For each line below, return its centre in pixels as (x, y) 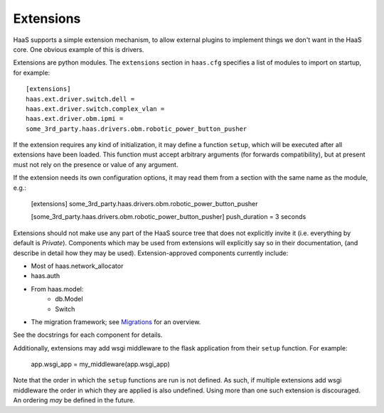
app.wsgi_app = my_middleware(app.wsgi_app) (100, 364)
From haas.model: (57, 289)
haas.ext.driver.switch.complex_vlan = (95, 109)
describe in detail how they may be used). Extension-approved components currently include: (151, 253)
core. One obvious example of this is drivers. (79, 49)
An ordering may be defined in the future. (74, 400)
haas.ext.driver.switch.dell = (80, 99)
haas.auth (46, 276)
